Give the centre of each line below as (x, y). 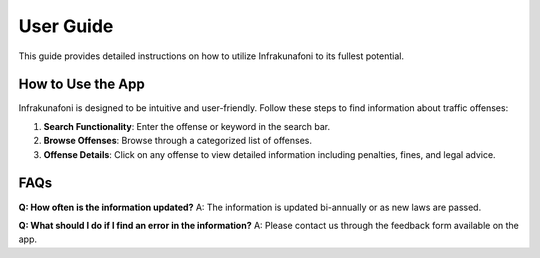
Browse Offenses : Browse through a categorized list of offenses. (177, 141)
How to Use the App (81, 84)
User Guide (66, 26)
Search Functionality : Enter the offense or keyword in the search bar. (187, 126)
